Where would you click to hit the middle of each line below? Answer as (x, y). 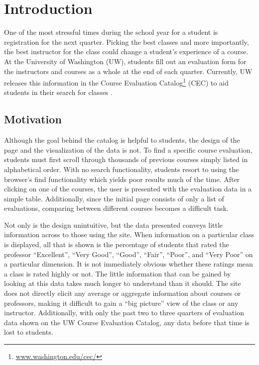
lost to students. (29, 332)
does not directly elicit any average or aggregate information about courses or (123, 293)
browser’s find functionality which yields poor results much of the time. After (122, 179)
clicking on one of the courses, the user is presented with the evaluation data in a (128, 189)
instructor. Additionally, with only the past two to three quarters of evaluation (124, 313)
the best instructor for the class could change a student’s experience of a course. (126, 51)
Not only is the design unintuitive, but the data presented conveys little (114, 225)
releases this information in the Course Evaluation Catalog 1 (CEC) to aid (116, 82)
